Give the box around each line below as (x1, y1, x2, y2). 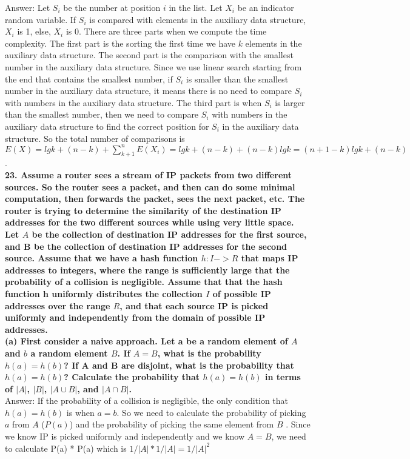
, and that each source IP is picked (119, 299, 269, 312)
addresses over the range (5, 299, 110, 312)
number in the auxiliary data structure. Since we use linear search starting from (5, 60, 302, 73)
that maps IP (241, 252, 298, 264)
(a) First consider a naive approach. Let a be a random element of (5, 335, 288, 347)
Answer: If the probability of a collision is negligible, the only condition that (5, 394, 289, 407)
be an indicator (237, 1, 294, 13)
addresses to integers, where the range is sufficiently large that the (5, 263, 290, 276)
